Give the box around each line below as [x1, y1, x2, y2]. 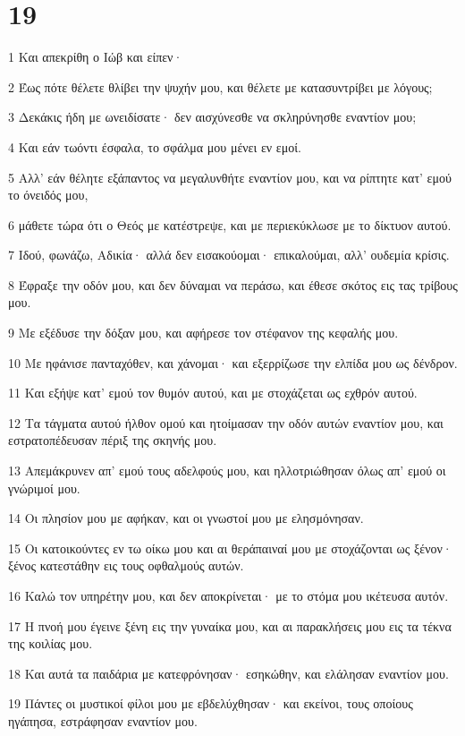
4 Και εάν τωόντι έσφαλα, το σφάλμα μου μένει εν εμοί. [8, 137, 301, 156]
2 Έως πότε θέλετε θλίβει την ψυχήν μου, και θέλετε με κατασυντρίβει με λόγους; [8, 77, 433, 96]
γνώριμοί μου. [8, 478, 80, 497]
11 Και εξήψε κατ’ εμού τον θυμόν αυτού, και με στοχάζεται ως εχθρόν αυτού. [8, 383, 418, 402]
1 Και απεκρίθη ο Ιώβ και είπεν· [8, 47, 183, 66]
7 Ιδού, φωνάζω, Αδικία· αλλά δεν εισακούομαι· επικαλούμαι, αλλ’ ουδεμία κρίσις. [8, 245, 450, 264]
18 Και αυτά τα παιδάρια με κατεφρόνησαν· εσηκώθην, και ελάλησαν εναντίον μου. [8, 663, 449, 682]
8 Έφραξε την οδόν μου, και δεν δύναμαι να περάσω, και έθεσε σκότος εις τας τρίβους [8, 275, 458, 294]
